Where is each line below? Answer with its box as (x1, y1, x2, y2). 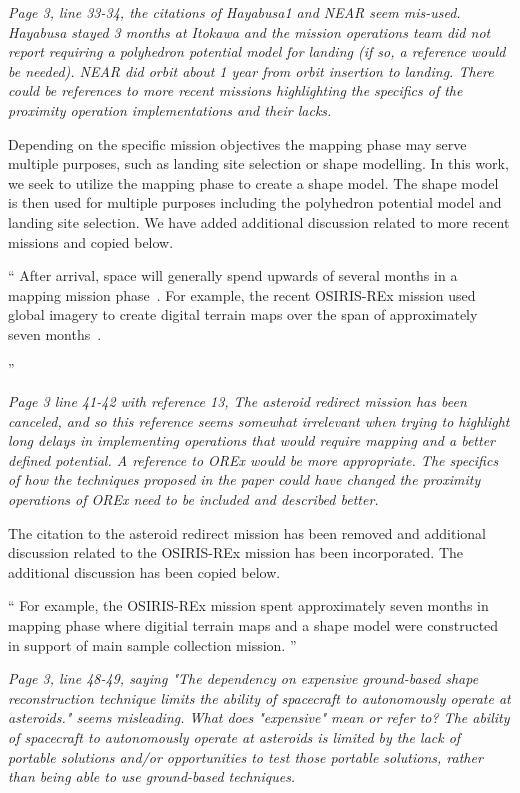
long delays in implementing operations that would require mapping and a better (8, 430, 496, 451)
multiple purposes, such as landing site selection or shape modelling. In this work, (8, 153, 509, 174)
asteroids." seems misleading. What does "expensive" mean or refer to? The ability (8, 707, 510, 728)
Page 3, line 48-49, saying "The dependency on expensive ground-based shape (8, 668, 479, 689)
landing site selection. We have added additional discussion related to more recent (8, 211, 510, 232)
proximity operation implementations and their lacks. (8, 99, 332, 120)
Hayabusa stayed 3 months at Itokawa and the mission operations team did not (8, 21, 491, 42)
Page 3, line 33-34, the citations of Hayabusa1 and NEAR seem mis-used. (8, 2, 461, 22)
